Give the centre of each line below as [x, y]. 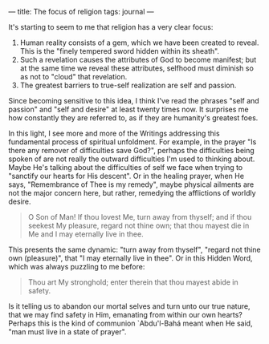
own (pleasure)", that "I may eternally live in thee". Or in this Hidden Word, [130, 258]
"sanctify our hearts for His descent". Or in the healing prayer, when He [126, 176]
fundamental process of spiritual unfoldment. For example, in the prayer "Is [132, 142]
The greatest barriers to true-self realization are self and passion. [128, 85]
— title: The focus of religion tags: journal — [81, 12]
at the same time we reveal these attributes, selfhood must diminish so [137, 68]
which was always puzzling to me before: [77, 267]
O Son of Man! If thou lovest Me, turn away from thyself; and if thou [140, 217]
